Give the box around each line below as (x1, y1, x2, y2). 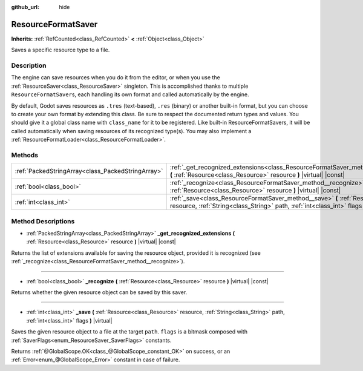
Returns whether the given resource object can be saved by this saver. (11, 289, 188, 296)
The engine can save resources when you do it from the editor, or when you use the (11, 74, 220, 81)
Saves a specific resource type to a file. (11, 46, 110, 54)
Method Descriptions (11, 217, 75, 225)
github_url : (11, 4, 39, 10)
